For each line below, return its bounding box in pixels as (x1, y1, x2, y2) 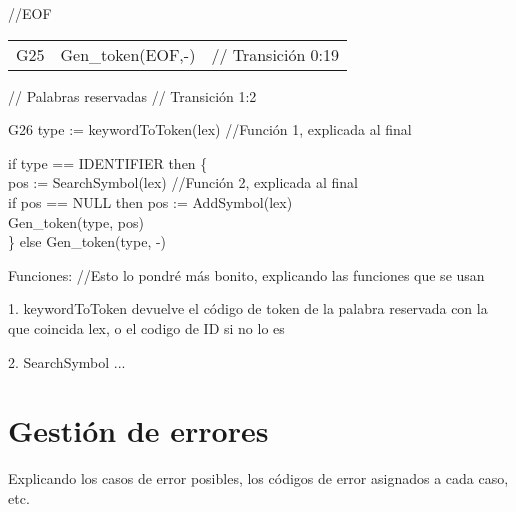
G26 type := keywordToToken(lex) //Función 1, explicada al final (8, 119, 412, 140)
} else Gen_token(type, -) (8, 231, 167, 252)
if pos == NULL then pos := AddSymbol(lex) (8, 191, 293, 212)
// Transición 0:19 (211, 42, 340, 66)
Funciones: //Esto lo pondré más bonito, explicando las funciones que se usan (8, 264, 485, 285)
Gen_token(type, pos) (8, 211, 144, 232)
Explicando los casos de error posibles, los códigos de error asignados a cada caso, (8, 468, 509, 489)
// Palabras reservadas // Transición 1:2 (8, 85, 257, 106)
